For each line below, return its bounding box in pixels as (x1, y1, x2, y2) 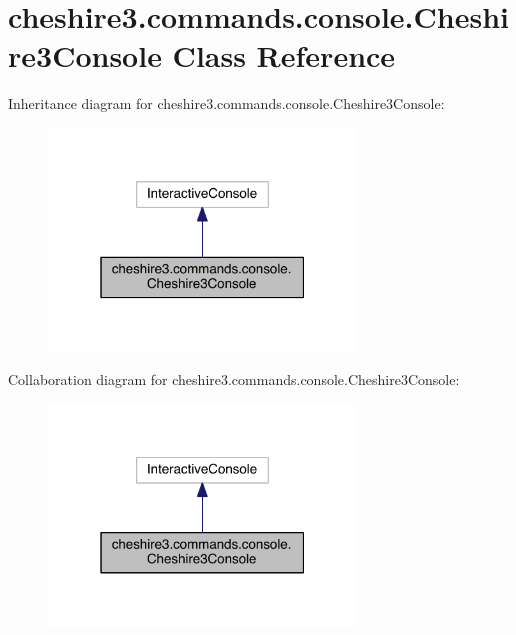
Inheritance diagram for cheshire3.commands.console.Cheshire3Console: (8, 93, 445, 114)
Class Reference (172, 35, 396, 76)
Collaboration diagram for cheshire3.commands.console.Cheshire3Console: (8, 369, 460, 390)
